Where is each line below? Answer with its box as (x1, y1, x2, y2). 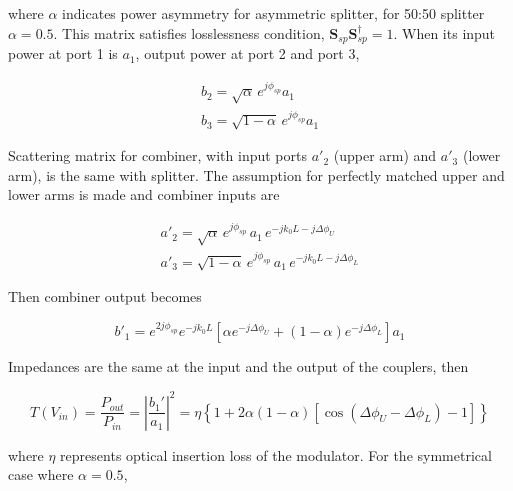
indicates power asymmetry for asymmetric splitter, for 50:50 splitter (62, 3, 485, 23)
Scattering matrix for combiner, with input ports (8, 145, 307, 166)
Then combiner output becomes (8, 286, 202, 307)
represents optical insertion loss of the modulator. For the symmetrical (60, 444, 492, 465)
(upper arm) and (333, 145, 437, 166)
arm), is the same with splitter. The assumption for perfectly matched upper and (8, 164, 505, 185)
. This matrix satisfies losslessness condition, (53, 22, 325, 43)
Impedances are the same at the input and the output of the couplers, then (8, 356, 469, 377)
